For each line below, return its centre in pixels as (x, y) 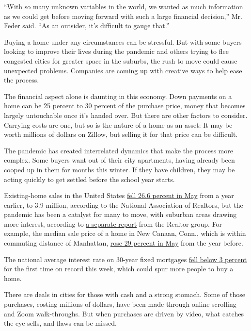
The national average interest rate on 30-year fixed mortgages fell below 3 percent (125, 259)
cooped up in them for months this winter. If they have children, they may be (119, 169)
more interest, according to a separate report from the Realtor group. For (113, 223)
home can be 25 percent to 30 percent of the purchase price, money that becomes (125, 106)
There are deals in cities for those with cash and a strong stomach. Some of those (125, 294)
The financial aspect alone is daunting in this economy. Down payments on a (118, 96)
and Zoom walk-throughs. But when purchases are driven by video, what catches (124, 313)
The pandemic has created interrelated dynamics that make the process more (118, 150)
